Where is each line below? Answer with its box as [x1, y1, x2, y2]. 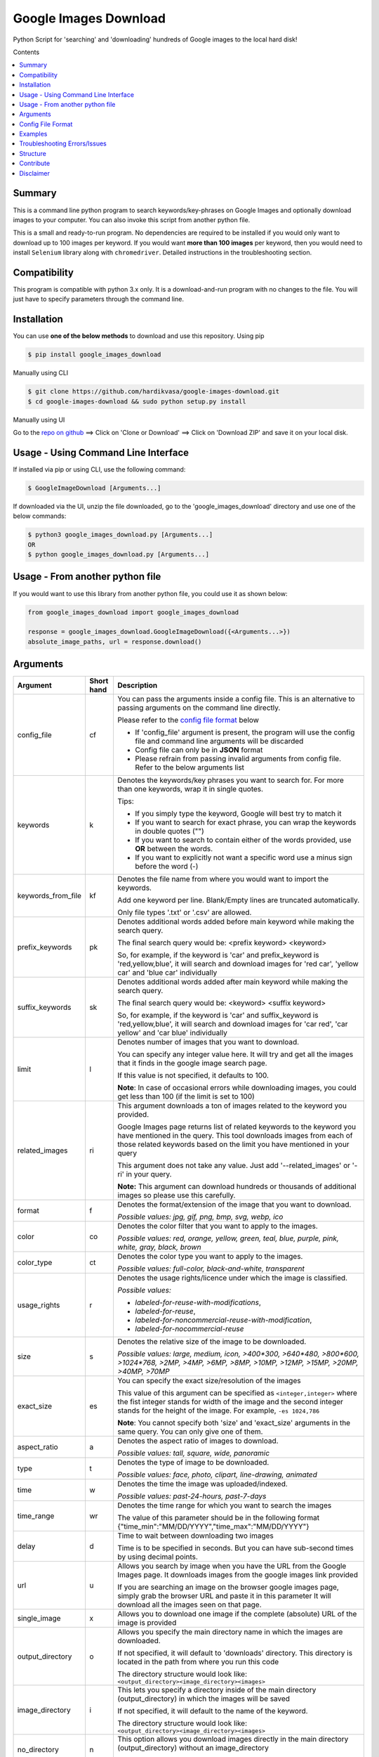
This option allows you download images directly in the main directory [117, 1735, 349, 1744]
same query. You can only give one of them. [117, 1427, 263, 1437]
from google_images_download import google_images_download [27, 608, 239, 616]
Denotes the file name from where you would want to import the [117, 874, 329, 884]
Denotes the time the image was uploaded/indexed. [117, 1479, 288, 1489]
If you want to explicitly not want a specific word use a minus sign [135, 852, 352, 862]
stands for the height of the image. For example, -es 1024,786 [117, 1406, 320, 1415]
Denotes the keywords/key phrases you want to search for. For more [117, 775, 344, 785]
